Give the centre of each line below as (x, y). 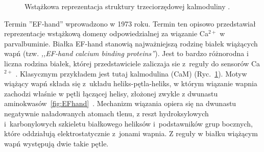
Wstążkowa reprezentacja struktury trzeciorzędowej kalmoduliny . (127, 6)
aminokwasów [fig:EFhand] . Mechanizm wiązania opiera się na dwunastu (120, 103)
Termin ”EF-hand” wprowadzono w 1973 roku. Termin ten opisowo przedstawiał (130, 23)
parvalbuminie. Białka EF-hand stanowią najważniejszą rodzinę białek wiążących (131, 43)
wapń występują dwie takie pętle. (56, 143)
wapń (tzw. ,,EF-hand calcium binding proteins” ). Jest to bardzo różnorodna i (126, 53)
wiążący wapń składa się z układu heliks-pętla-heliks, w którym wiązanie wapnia (131, 83)
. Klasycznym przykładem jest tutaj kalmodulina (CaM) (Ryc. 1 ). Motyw (131, 73)
